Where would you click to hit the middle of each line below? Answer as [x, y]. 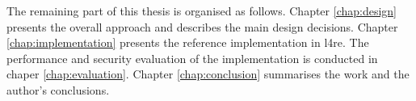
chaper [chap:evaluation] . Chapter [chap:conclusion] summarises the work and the [208, 74]
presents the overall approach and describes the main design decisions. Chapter [202, 26]
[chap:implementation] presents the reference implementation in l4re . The [188, 42]
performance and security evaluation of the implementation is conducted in [192, 58]
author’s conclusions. [58, 89]
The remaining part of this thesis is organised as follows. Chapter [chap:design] [202, 11]
